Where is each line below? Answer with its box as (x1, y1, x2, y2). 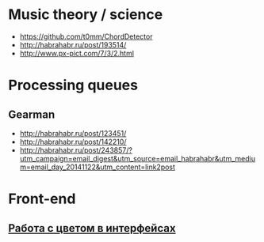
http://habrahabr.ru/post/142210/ (19, 137, 127, 146)
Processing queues (8, 77, 139, 94)
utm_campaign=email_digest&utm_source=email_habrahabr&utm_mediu (19, 153, 256, 163)
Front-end (8, 190, 76, 208)
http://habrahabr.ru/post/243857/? (19, 145, 133, 155)
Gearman (8, 108, 55, 121)
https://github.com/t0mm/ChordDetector (19, 32, 153, 41)
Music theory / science (8, 6, 163, 24)
